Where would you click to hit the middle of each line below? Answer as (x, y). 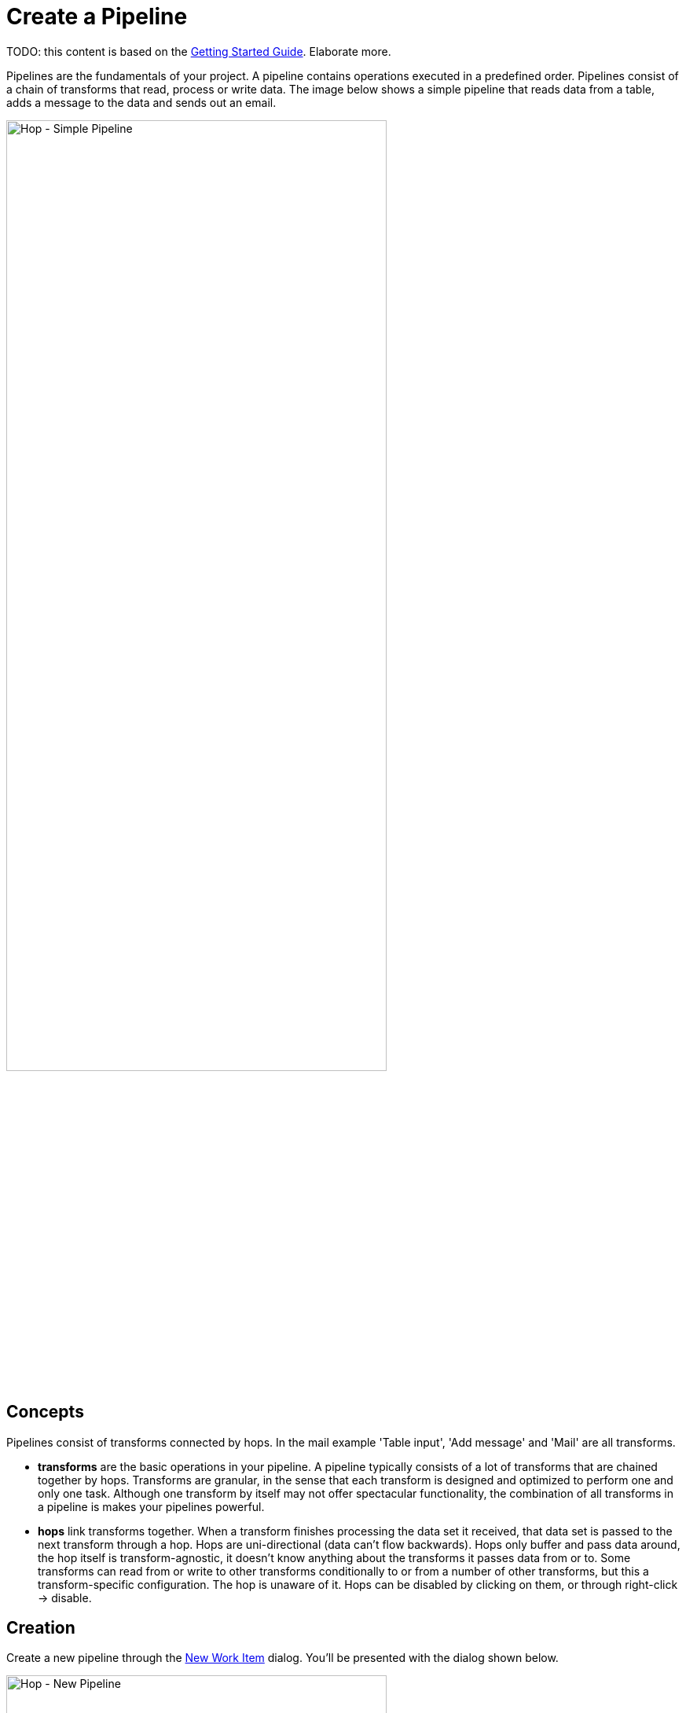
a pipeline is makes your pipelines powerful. (151, 1506)
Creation (41, 1628)
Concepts (45, 1412)
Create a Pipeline (97, 17)
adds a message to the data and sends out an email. (141, 102)
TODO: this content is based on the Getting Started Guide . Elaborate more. (199, 51)
